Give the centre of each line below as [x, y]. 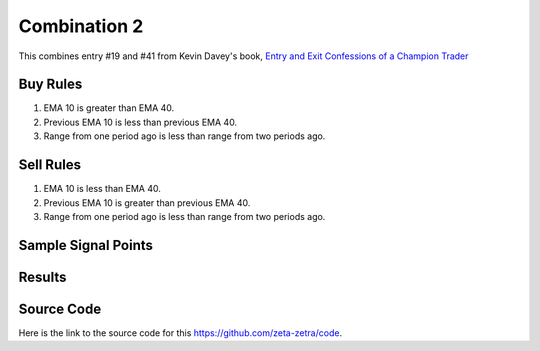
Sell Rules [50, 165]
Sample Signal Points [86, 245]
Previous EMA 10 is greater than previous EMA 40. [147, 202]
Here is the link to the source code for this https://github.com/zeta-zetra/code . [180, 332]
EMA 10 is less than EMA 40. [102, 189]
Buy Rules [50, 84]
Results [42, 276]
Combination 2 [81, 26]
